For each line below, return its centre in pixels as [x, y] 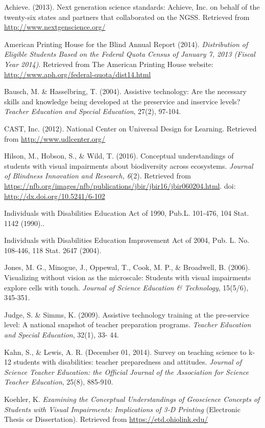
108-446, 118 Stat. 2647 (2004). [53, 250]
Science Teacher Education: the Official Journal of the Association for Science [127, 371]
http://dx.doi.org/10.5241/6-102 [55, 196]
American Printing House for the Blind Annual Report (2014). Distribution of [126, 44]
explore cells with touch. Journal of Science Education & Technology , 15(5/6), [126, 287]
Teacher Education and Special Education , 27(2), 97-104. [93, 111]
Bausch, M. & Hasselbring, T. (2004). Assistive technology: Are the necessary [125, 91]
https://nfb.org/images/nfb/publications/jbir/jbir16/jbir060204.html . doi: [120, 185]
